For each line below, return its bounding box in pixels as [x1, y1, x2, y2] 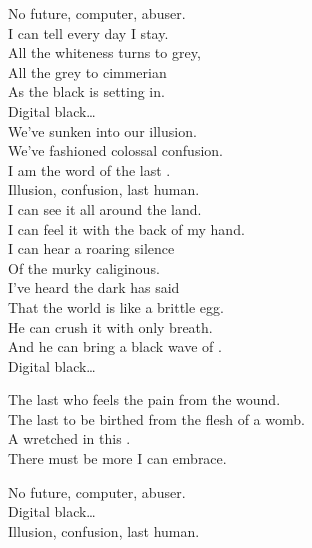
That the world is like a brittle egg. [8, 296, 224, 317]
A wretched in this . [8, 428, 131, 449]
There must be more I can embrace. [8, 448, 227, 469]
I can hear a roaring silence [8, 238, 175, 259]
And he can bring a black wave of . [8, 336, 222, 357]
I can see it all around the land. [8, 198, 202, 219]
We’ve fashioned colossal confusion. [8, 140, 223, 161]
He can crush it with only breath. [8, 316, 213, 337]
